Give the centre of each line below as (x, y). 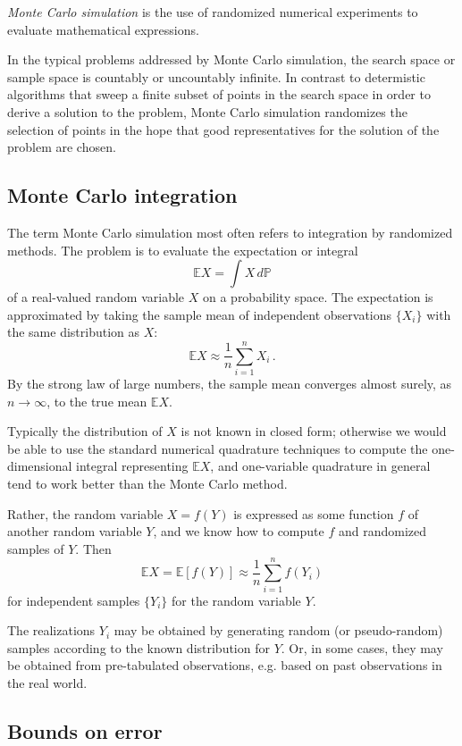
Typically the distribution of (85, 431)
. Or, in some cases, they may (362, 647)
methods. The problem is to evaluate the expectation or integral (183, 250)
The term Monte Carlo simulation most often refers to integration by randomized (230, 232)
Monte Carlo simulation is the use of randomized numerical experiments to (213, 12)
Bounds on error (85, 730)
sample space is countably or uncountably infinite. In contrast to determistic (216, 76)
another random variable (75, 531)
